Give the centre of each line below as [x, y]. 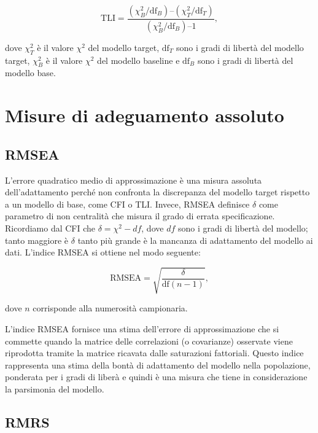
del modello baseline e [138, 60]
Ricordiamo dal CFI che [50, 228]
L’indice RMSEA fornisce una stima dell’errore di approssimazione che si [142, 328]
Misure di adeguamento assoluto [145, 115]
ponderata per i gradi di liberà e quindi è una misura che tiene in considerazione [156, 377]
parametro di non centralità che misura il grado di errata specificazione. [140, 216]
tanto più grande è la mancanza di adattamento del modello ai [195, 240]
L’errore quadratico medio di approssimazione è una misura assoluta [134, 180]
